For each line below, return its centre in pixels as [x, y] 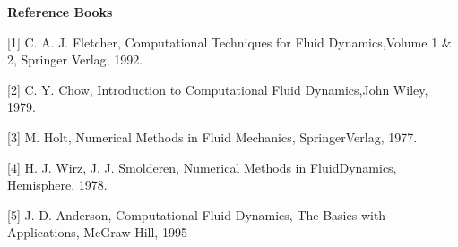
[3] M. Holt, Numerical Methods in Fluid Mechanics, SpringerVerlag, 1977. [212, 136]
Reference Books [60, 12]
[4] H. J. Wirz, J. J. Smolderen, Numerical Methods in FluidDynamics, [202, 167]
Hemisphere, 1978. [57, 185]
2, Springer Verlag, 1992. [75, 60]
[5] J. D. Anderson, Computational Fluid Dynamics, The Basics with [197, 214]
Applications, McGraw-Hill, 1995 [97, 232]
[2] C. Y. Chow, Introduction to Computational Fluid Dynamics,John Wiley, [218, 89]
